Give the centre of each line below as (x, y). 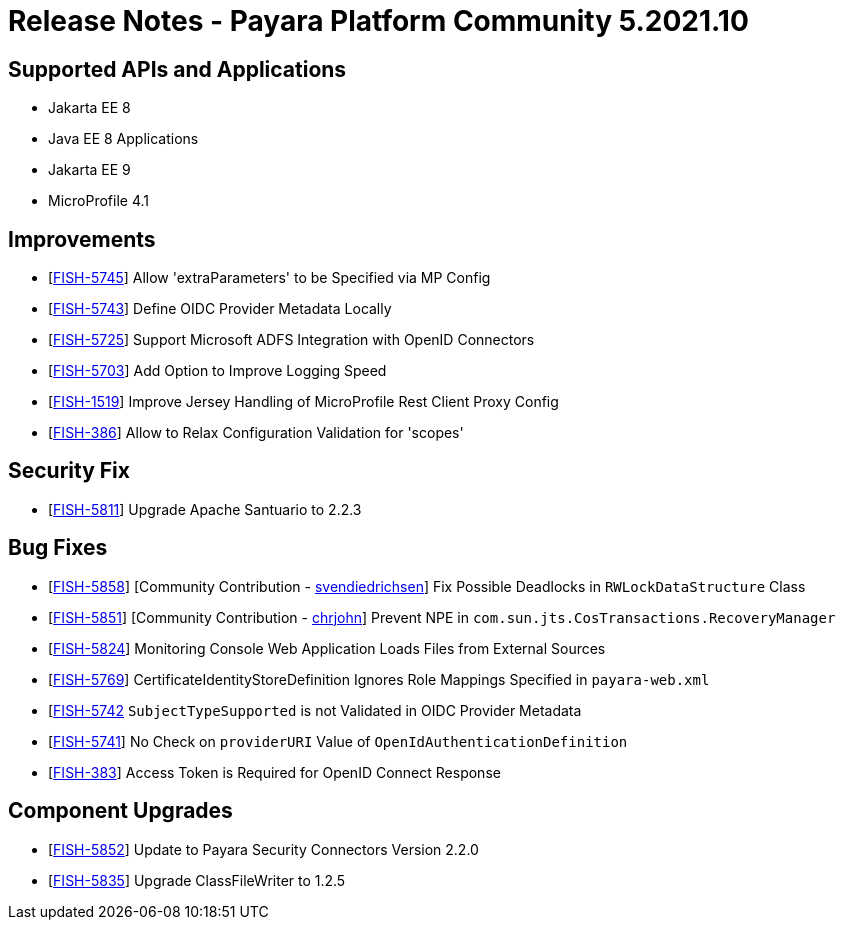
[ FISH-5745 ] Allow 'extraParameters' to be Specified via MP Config (269, 278)
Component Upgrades (120, 811)
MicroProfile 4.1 (98, 201)
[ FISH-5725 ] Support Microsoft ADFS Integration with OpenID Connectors (291, 340)
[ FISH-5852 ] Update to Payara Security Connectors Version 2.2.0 (263, 849)
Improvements (82, 239)
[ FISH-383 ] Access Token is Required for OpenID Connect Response (274, 772)
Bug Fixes (58, 548)
